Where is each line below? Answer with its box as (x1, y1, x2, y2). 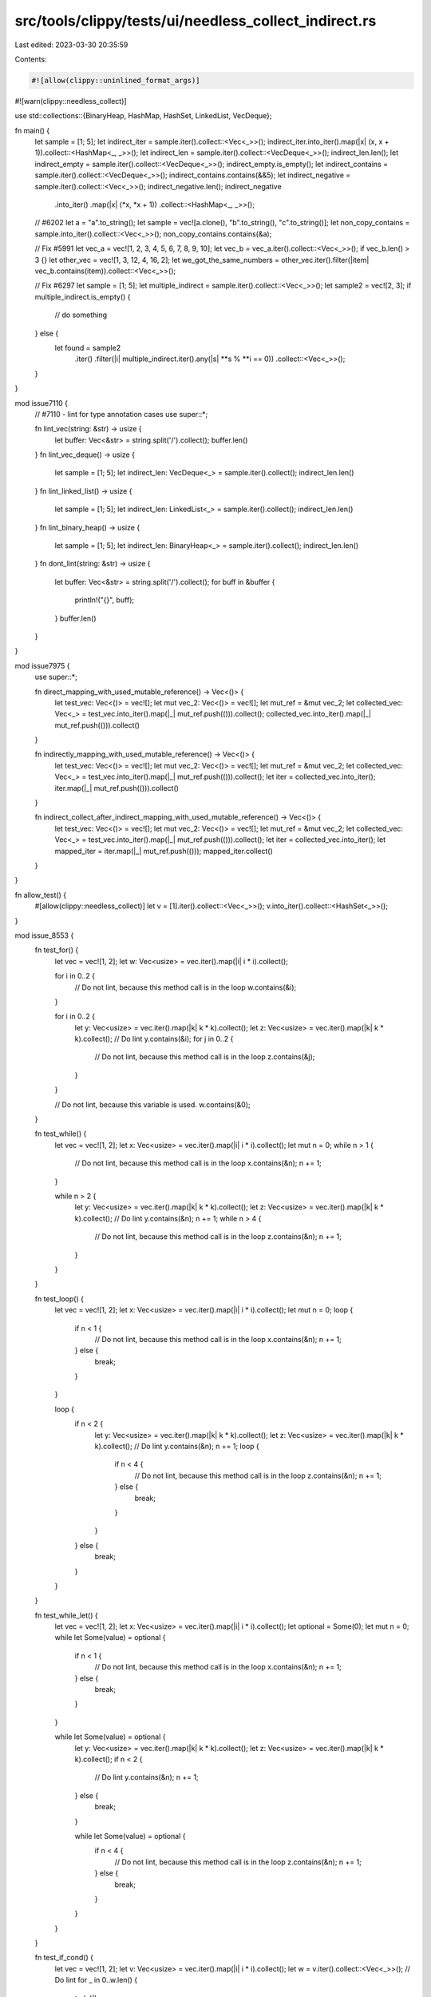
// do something (54, 310, 108, 320)
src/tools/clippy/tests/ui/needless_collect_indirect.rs (14, 12, 377, 30)
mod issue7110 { (14, 398, 68, 407)
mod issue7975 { (14, 661, 70, 670)
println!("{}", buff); (74, 595, 135, 605)
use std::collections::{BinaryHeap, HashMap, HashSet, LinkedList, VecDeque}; (14, 111, 272, 121)
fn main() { (14, 125, 50, 135)
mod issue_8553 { (14, 931, 74, 940)
